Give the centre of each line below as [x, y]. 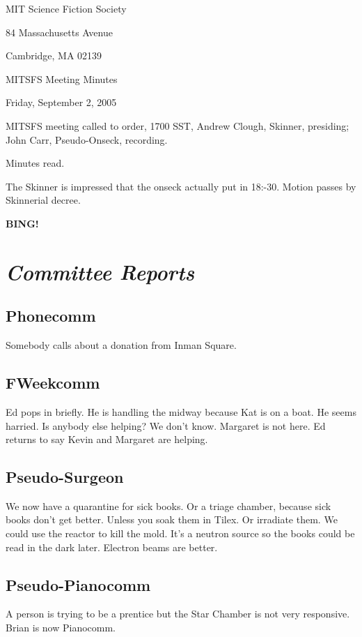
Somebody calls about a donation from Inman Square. [121, 345]
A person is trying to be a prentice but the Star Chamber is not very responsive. [178, 614]
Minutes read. [35, 163]
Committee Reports [100, 271]
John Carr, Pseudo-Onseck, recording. [87, 139]
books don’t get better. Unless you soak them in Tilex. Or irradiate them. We [172, 519]
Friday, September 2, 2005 [61, 102]
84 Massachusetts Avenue [59, 32]
